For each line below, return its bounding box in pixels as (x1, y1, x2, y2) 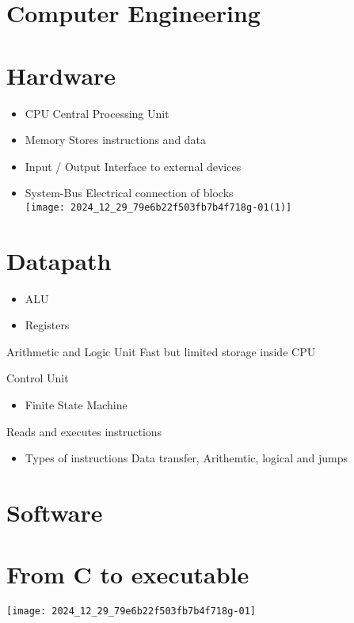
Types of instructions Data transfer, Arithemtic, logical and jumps (25, 450, 348, 466)
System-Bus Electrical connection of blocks (25, 184, 234, 201)
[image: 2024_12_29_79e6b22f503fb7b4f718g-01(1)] (25, 201, 292, 213)
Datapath (6, 244, 112, 276)
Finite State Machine (25, 397, 128, 413)
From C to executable (6, 558, 249, 591)
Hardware (6, 59, 116, 91)
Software (6, 496, 103, 528)
